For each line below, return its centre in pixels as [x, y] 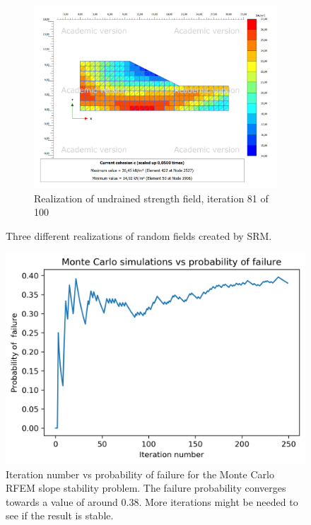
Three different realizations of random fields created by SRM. [139, 235]
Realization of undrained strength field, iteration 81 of [151, 198]
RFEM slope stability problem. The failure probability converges [146, 488]
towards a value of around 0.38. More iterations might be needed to [152, 501]
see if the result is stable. [60, 515]
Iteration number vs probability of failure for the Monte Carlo [140, 474]
